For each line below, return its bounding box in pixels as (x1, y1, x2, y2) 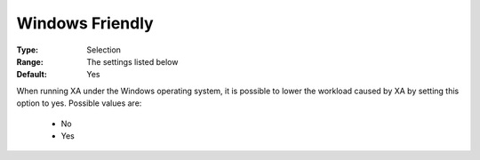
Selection (86, 44, 122, 55)
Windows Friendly (16, 13, 155, 33)
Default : (16, 69, 48, 80)
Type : (16, 44, 39, 55)
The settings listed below (86, 56, 179, 67)
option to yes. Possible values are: (16, 98, 142, 108)
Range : (16, 56, 44, 67)
